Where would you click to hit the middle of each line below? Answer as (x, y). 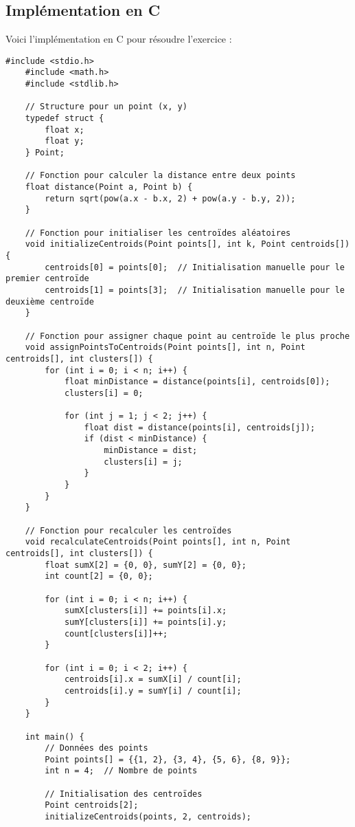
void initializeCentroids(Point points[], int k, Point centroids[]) (187, 244)
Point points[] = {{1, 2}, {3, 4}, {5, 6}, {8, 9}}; (168, 759)
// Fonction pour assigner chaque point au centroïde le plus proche (187, 336)
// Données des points (96, 748)
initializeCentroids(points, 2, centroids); (148, 817)
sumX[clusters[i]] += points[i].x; (146, 611)
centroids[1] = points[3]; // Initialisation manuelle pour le (195, 290)
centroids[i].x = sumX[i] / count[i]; (153, 680)
